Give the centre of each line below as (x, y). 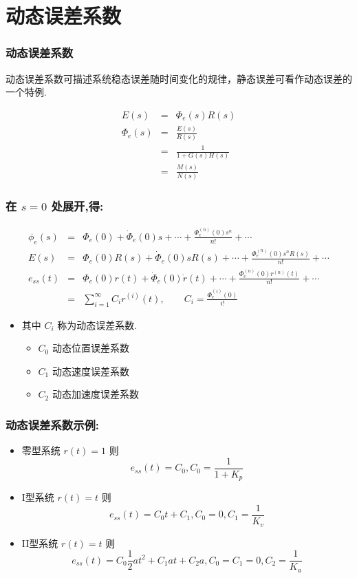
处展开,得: (77, 205)
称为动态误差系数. (97, 324)
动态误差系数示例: (53, 425)
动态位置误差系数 (90, 348)
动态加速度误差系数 (95, 394)
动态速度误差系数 (90, 371)
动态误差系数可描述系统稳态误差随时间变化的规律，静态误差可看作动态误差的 (179, 78)
